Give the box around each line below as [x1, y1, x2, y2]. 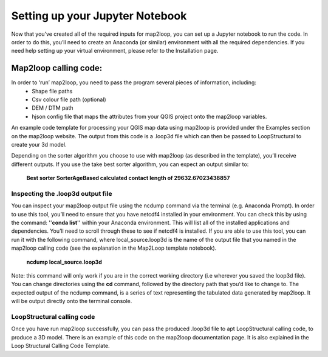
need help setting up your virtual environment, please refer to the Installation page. [11, 47, 219, 55]
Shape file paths [32, 87, 73, 95]
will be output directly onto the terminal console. [11, 298, 132, 305]
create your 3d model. [11, 141, 67, 148]
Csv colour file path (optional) [32, 96, 106, 103]
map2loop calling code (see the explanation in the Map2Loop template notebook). [11, 244, 217, 252]
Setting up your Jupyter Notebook [11, 9, 187, 22]
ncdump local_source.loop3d [26, 258, 103, 265]
